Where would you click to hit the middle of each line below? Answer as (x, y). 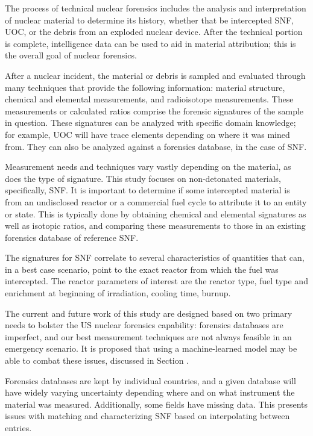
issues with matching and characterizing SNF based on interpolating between (147, 416)
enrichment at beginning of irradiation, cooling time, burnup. (118, 293)
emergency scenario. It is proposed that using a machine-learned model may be (151, 348)
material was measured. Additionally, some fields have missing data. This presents (156, 404)
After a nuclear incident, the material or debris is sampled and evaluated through (155, 75)
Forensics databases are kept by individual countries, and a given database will (151, 380)
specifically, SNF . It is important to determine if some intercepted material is (147, 190)
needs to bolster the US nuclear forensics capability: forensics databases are (144, 325)
